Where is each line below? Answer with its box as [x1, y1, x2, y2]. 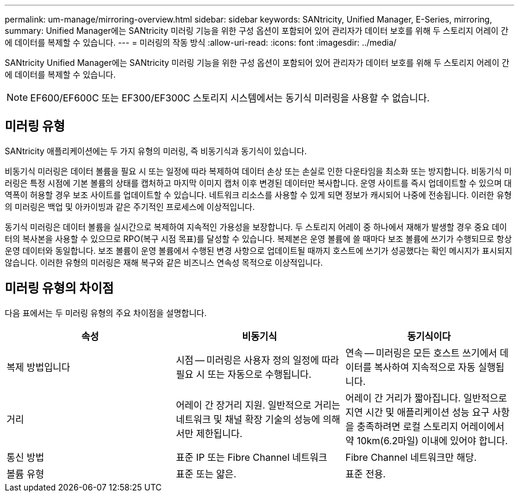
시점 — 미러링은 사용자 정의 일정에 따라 [175, 353, 339, 366]
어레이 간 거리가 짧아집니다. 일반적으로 [345, 391, 507, 404]
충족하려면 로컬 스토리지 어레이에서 [357, 420, 505, 432]
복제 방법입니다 [7, 361, 71, 373]
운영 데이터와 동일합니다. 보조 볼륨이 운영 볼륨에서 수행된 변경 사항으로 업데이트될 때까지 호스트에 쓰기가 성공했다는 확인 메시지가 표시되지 [5, 245, 512, 256]
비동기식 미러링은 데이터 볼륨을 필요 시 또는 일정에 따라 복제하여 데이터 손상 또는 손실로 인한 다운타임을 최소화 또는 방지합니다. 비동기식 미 [5, 165, 512, 176]
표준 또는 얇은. [175, 467, 236, 480]
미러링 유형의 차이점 [5, 281, 114, 296]
